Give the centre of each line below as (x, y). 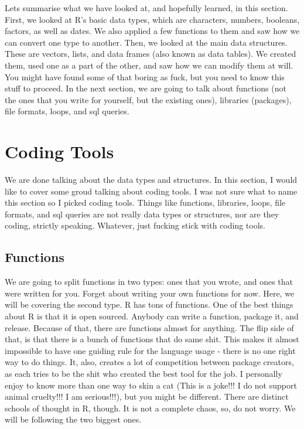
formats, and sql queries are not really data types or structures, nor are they (142, 214)
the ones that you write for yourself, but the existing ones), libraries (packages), (148, 99)
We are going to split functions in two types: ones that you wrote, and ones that (149, 282)
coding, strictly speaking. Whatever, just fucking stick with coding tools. (135, 225)
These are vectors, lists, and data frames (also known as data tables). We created (151, 54)
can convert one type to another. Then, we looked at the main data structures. (146, 42)
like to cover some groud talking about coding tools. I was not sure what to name (151, 191)
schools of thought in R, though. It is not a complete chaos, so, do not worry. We (150, 408)
